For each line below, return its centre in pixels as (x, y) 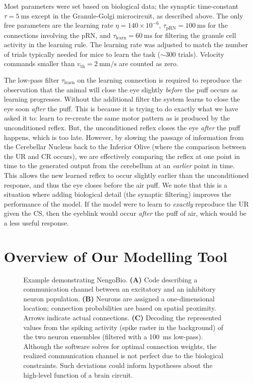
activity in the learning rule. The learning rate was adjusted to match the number (126, 44)
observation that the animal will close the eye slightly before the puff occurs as (121, 89)
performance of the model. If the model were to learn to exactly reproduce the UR (126, 203)
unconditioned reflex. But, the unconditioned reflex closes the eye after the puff (122, 127)
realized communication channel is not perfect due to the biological (123, 356)
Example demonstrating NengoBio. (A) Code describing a (110, 279)
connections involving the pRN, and (57, 35)
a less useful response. (36, 222)
